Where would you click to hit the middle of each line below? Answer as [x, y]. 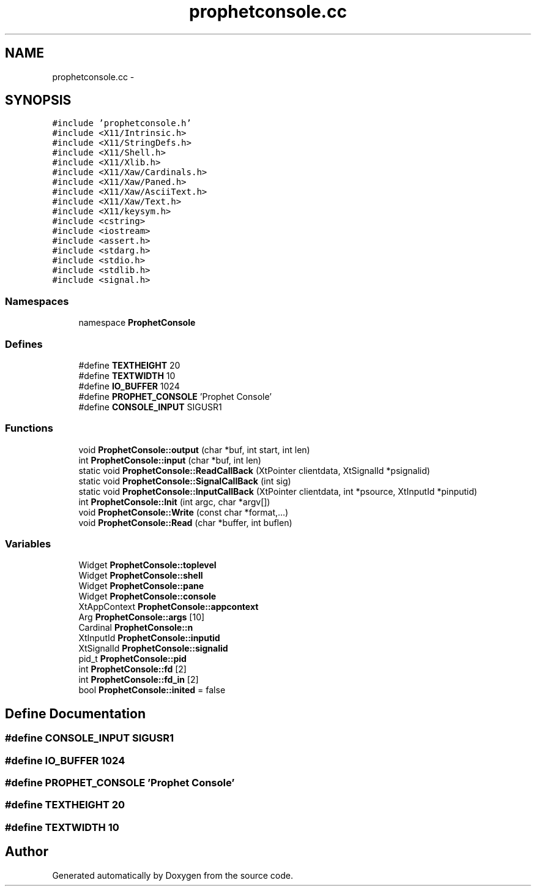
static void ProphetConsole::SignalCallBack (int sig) [185, 481]
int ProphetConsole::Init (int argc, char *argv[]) [174, 502]
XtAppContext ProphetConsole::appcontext [169, 607]
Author [27, 852]
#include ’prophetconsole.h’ [122, 123]
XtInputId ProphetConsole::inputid [149, 638]
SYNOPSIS [38, 100]
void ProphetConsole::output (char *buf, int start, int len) [194, 449]
